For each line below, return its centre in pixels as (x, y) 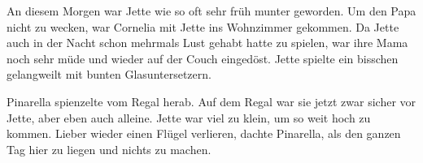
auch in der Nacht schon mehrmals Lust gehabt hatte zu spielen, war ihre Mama (207, 43)
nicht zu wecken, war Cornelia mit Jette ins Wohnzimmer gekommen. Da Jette (203, 26)
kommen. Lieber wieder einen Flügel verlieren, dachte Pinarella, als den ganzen (204, 133)
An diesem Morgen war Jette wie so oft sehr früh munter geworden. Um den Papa (211, 11)
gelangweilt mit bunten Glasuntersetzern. (109, 74)
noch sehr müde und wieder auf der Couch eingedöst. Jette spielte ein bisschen (203, 58)
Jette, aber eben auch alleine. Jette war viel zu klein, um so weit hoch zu (189, 117)
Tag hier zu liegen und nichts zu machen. (109, 149)
